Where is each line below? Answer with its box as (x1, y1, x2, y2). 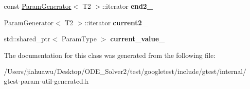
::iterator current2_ (84, 17, 148, 27)
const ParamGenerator (4, 1, 71, 11)
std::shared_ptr (4, 34, 51, 44)
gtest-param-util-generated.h (4, 75, 89, 86)
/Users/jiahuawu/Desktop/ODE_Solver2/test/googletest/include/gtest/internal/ (4, 66, 247, 76)
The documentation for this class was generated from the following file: (4, 50, 215, 60)
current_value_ (110, 34, 165, 44)
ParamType (61, 34, 97, 44)
